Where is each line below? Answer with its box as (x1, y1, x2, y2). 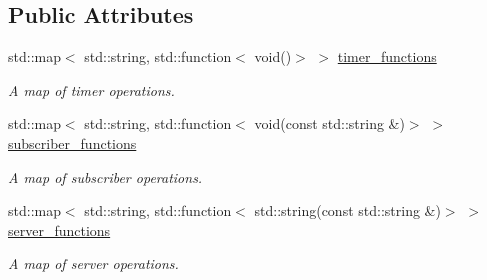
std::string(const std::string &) (254, 200, 441, 221)
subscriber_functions (8, 132, 137, 153)
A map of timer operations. (8, 79, 175, 100)
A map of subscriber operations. (8, 166, 203, 187)
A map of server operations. (8, 253, 179, 274)
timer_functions (337, 46, 437, 67)
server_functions (8, 219, 111, 240)
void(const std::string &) (254, 113, 405, 134)
